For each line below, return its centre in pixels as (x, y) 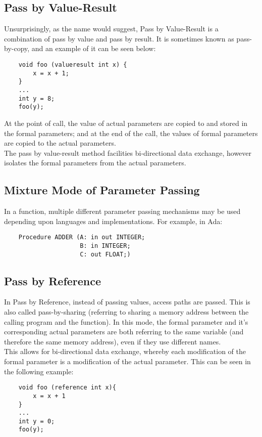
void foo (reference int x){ (67, 388)
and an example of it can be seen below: (94, 48)
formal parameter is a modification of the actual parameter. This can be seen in (127, 361)
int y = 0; (37, 421)
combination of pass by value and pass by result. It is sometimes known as (119, 38)
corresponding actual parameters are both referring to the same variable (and (124, 332)
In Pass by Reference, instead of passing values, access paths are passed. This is (127, 302)
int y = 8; (37, 98)
